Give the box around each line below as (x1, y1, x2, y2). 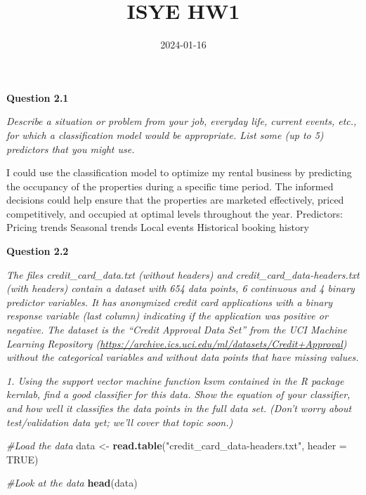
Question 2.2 (6, 244, 69, 258)
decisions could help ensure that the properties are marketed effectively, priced (6, 192, 344, 207)
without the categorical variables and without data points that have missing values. (6, 350, 359, 364)
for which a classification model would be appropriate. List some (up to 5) (6, 127, 324, 142)
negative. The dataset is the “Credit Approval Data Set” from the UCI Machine (6, 322, 347, 337)
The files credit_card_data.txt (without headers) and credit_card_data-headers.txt (6, 267, 360, 282)
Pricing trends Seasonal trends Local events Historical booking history (6, 220, 309, 235)
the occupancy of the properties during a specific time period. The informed (6, 178, 334, 193)
